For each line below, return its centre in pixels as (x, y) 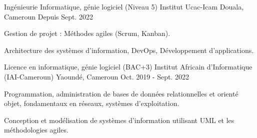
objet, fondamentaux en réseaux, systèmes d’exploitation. (92, 103)
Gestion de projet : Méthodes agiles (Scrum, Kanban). (87, 33)
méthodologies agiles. (36, 130)
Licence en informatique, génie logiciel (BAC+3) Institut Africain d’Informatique (128, 67)
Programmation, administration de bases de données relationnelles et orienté (121, 93)
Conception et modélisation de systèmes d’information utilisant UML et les (119, 120)
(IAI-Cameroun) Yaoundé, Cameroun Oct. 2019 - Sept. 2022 (96, 76)
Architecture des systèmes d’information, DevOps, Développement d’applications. (129, 50)
